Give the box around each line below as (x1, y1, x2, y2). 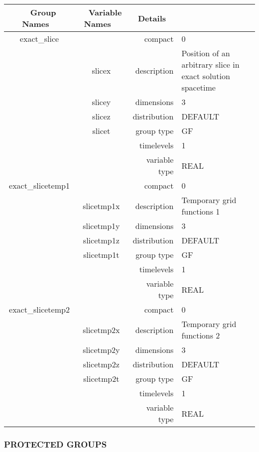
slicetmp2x (83, 324, 120, 336)
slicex (92, 64, 111, 76)
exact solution (181, 70, 230, 82)
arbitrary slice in (181, 59, 240, 70)
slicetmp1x (83, 200, 120, 212)
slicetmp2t (83, 373, 120, 384)
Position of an (181, 47, 230, 59)
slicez (92, 111, 111, 122)
